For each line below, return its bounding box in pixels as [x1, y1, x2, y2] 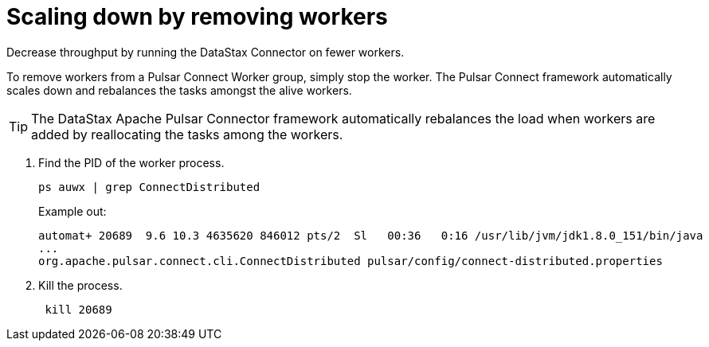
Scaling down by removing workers [6, 3, 388, 30]
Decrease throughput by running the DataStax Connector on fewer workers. [6, 45, 405, 59]
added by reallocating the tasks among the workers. [31, 126, 343, 142]
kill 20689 [45, 302, 112, 316]
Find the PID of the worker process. [38, 155, 225, 170]
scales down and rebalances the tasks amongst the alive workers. [6, 83, 352, 97]
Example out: [38, 204, 107, 218]
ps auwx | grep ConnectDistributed [38, 180, 260, 193]
